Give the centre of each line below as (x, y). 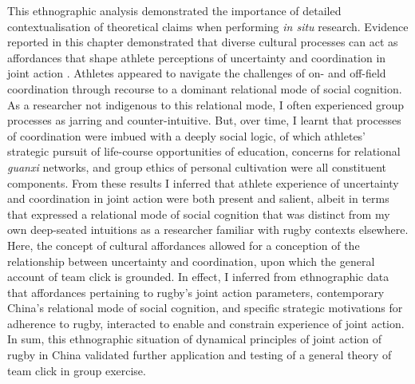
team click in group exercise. (77, 370)
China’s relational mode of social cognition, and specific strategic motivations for (205, 308)
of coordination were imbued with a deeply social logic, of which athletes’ (187, 135)
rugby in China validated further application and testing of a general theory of (200, 355)
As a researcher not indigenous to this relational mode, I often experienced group (206, 104)
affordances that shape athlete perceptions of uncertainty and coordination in (197, 57)
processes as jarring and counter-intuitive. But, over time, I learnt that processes (204, 120)
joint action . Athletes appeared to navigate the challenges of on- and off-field (197, 73)
